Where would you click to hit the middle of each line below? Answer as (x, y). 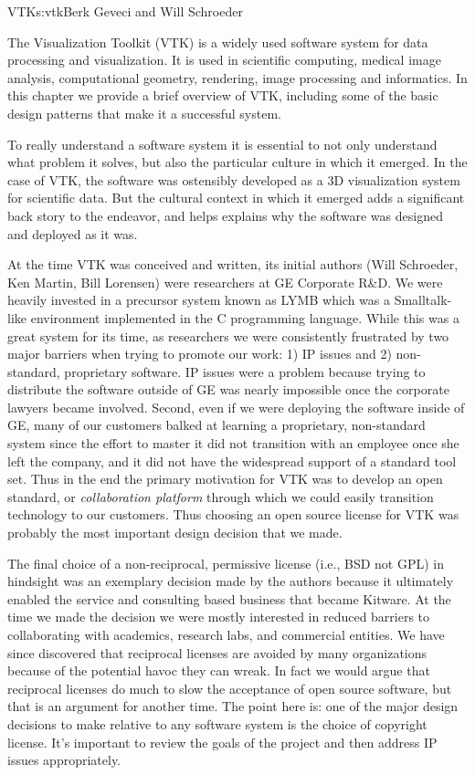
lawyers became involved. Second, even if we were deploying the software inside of (236, 407)
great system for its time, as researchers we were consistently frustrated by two (228, 335)
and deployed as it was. (73, 233)
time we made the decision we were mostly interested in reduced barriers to (219, 617)
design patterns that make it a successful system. (144, 113)
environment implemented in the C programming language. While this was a (245, 317)
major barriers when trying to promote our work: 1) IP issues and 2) (200, 354)
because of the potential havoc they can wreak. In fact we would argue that (219, 670)
